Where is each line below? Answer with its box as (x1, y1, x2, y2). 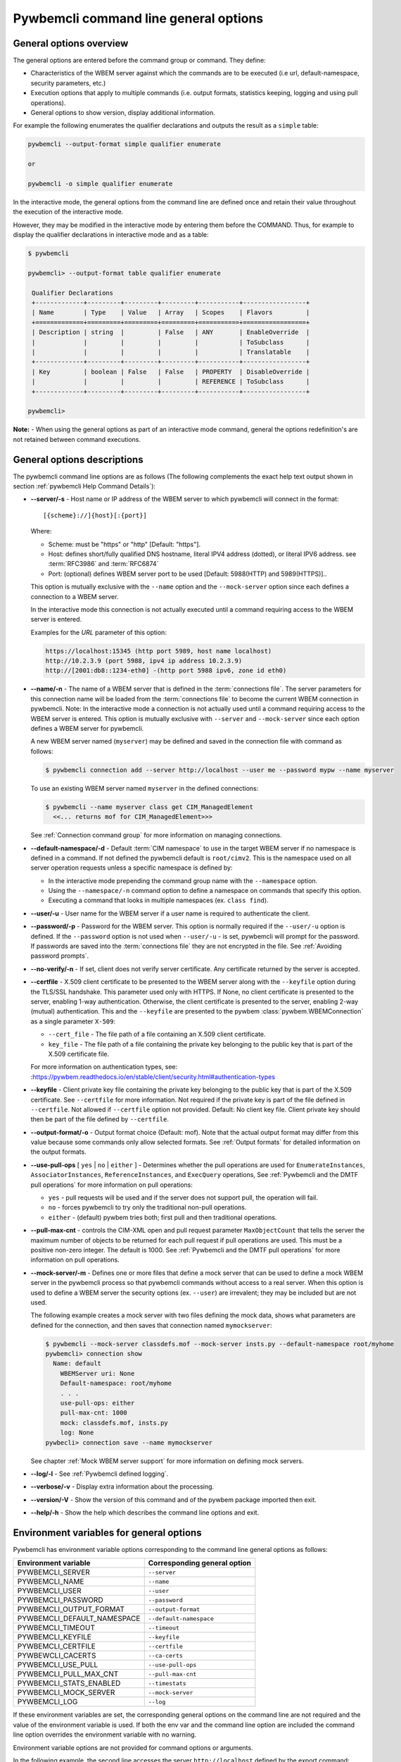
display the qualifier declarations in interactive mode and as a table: (13, 230, 209, 239)
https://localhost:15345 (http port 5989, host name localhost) (45, 647, 272, 655)
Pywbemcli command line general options (13, 11, 264, 26)
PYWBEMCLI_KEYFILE (17, 1632, 91, 1642)
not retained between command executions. (13, 435, 141, 443)
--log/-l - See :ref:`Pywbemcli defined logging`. (30, 1470, 169, 1478)
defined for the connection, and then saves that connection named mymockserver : (30, 1321, 272, 1329)
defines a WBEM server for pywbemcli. (30, 725, 144, 733)
